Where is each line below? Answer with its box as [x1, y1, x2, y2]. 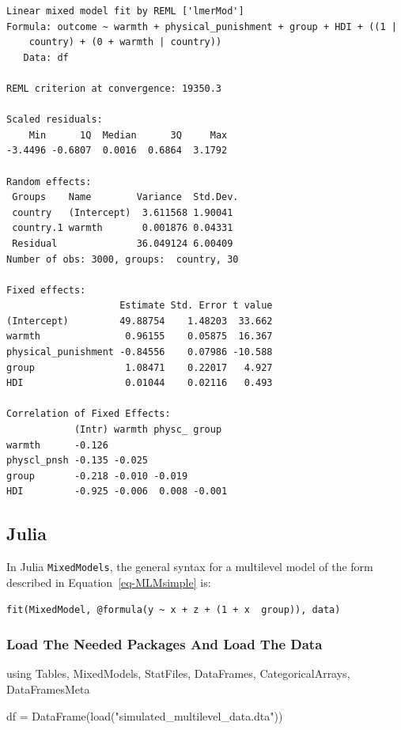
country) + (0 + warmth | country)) [28, 36, 222, 48]
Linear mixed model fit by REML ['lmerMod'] [6, 6, 244, 17]
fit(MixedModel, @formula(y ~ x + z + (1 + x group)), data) [6, 604, 341, 616]
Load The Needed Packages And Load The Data [6, 634, 323, 654]
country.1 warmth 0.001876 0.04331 [12, 222, 233, 234]
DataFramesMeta [6, 680, 90, 697]
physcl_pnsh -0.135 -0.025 [6, 455, 148, 467]
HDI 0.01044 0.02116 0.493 [6, 377, 273, 389]
